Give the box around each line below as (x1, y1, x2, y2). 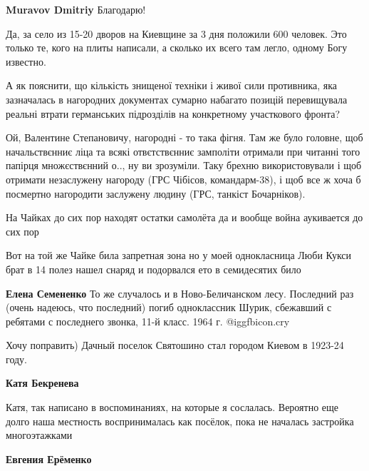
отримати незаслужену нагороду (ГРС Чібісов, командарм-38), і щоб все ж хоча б (6, 171, 361, 186)
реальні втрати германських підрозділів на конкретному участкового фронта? (6, 106, 341, 121)
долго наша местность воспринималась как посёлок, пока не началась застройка (6, 413, 354, 428)
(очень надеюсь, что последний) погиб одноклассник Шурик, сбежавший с (6, 300, 332, 315)
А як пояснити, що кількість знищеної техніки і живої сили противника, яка (6, 78, 338, 93)
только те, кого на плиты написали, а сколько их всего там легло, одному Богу (6, 40, 348, 55)
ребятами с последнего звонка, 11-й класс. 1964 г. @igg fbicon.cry (6, 313, 290, 328)
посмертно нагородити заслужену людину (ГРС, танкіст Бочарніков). (6, 186, 306, 201)
